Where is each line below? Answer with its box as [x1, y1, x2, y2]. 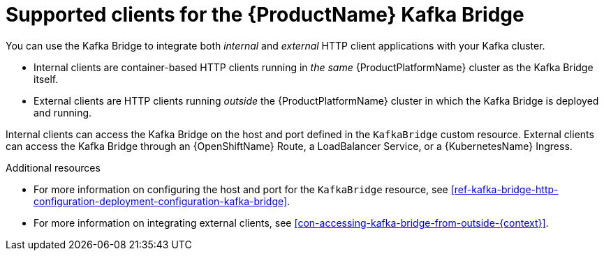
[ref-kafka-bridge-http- [450, 183, 559, 195]
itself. [34, 73, 59, 85]
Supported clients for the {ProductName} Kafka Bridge [6, 3, 524, 27]
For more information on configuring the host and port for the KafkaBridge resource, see [34, 183, 448, 195]
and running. [34, 106, 92, 119]
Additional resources [6, 161, 101, 174]
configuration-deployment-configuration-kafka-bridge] [34, 195, 288, 207]
